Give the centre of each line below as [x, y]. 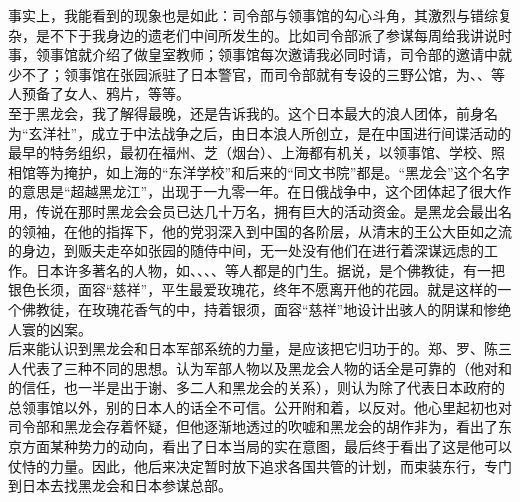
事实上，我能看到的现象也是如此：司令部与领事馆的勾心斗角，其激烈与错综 [253, 15]
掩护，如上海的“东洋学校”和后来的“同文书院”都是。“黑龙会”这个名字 [286, 171]
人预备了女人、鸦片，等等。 [99, 93]
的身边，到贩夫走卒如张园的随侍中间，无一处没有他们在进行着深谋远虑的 [246, 250]
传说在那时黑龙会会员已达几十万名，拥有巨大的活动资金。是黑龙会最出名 [273, 210]
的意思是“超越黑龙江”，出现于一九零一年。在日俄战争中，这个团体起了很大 [253, 191]
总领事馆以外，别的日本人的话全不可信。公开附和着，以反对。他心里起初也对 [260, 406]
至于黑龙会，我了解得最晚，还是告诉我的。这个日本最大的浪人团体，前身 [246, 112]
